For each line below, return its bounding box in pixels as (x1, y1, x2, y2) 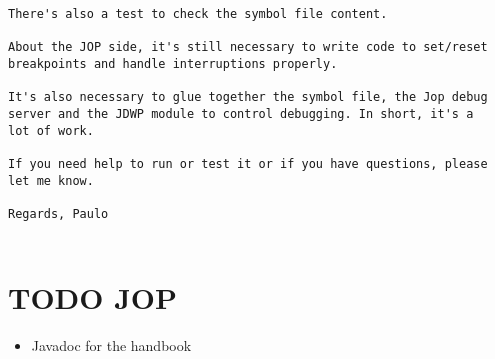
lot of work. (8, 123, 94, 138)
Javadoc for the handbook (31, 335, 192, 356)
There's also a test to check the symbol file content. (8, 7, 388, 21)
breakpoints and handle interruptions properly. (8, 56, 338, 71)
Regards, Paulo (8, 206, 109, 221)
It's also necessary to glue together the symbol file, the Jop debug (8, 90, 488, 105)
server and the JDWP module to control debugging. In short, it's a (8, 106, 474, 121)
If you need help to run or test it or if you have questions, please (8, 156, 488, 171)
